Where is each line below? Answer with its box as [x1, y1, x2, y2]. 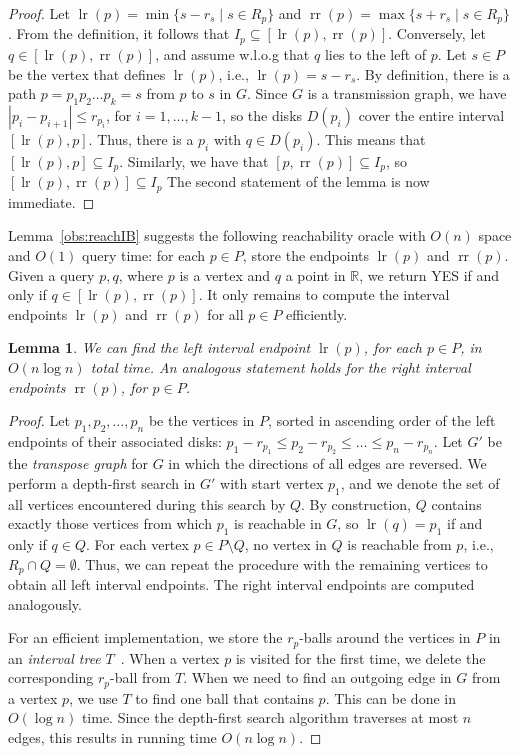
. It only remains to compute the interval [198, 284, 450, 305]
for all [207, 303, 244, 324]
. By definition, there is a [356, 63, 510, 84]
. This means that [316, 128, 426, 149]
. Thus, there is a [88, 128, 194, 149]
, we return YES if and [359, 264, 500, 285]
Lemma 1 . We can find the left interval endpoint [8, 337, 311, 358]
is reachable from [347, 534, 452, 555]
